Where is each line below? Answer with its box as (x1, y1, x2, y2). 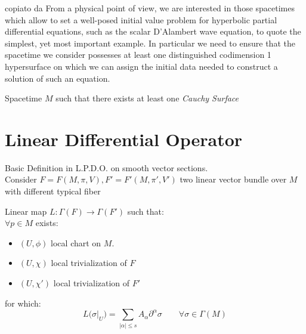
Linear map (5, 205, 47, 217)
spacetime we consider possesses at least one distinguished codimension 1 (5, 48, 271, 61)
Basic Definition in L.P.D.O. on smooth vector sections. (5, 161, 208, 174)
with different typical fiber (5, 185, 101, 197)
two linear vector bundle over (180, 173, 287, 185)
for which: (5, 296, 41, 309)
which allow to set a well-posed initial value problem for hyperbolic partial (5, 13, 277, 26)
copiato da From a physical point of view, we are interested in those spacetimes (5, 2, 295, 14)
